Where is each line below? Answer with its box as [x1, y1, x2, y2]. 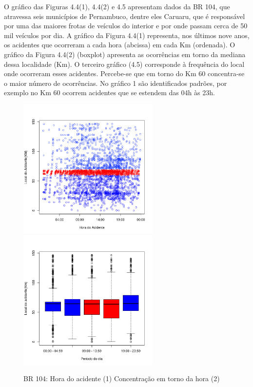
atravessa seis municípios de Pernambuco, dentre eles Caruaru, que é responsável [4, 11, 245, 21]
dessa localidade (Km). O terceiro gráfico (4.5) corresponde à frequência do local [4, 59, 245, 69]
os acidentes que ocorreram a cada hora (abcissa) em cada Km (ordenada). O [4, 40, 235, 50]
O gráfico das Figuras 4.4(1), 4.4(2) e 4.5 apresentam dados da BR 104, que [4, 1, 230, 11]
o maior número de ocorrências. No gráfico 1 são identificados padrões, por [4, 78, 227, 88]
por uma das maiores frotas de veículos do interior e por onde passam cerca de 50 [4, 20, 248, 31]
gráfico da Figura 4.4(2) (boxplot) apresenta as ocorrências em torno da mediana [4, 49, 246, 59]
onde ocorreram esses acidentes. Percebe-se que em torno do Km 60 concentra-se [4, 68, 245, 79]
